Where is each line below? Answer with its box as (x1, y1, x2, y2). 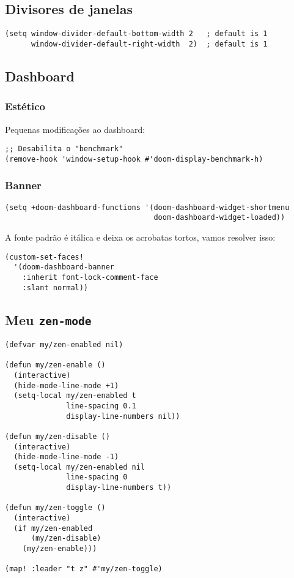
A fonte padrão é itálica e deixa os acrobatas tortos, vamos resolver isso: (5, 230, 276, 243)
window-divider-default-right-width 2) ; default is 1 (31, 39, 268, 48)
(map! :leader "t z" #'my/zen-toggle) (5, 565, 163, 574)
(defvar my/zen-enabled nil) (5, 340, 123, 349)
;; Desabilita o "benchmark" (5, 144, 123, 154)
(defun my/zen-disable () (5, 432, 110, 441)
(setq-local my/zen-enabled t (13, 391, 136, 400)
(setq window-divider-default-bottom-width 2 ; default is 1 (5, 29, 268, 39)
